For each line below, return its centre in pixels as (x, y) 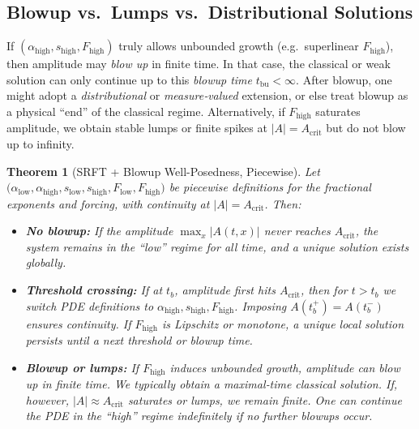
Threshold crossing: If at (94, 290)
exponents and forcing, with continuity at (108, 203)
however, (47, 399)
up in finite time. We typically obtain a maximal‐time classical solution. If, (212, 384)
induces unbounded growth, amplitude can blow (285, 367)
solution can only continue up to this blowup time (130, 79)
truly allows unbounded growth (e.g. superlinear (239, 46)
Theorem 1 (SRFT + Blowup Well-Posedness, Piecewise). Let (163, 171)
